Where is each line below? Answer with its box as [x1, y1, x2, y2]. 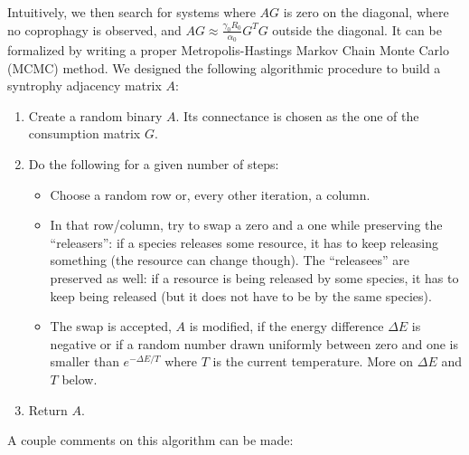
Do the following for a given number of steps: [28, 155, 279, 174]
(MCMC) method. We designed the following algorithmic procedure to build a [7, 58, 441, 77]
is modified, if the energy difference [189, 317, 384, 336]
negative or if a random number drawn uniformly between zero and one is [50, 334, 459, 353]
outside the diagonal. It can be [272, 20, 442, 39]
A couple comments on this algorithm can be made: [7, 431, 294, 450]
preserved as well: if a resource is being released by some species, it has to [50, 269, 459, 288]
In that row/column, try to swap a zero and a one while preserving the [50, 215, 443, 234]
